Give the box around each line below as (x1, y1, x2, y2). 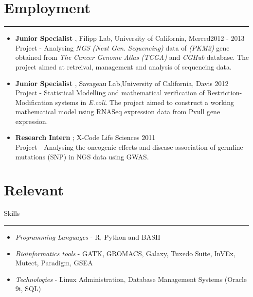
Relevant (4, 180, 64, 200)
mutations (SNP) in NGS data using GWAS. (15, 151, 149, 161)
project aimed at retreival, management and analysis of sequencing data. (15, 61, 232, 71)
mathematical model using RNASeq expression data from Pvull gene (15, 106, 220, 117)
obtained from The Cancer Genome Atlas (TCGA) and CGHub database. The (15, 52, 249, 62)
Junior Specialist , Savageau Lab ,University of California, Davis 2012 (15, 78, 229, 88)
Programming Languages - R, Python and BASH (15, 231, 161, 242)
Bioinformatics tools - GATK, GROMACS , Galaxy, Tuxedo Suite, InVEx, (15, 248, 235, 258)
